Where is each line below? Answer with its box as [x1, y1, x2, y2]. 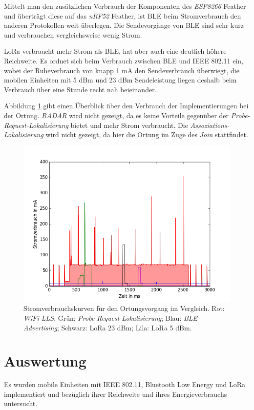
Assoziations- [190, 120, 230, 130]
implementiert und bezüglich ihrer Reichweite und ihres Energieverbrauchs [4, 389, 227, 399]
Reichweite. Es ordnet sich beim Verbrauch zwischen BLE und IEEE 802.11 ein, [4, 55, 243, 65]
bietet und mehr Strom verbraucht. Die [70, 120, 188, 130]
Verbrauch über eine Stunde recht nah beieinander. [4, 84, 157, 94]
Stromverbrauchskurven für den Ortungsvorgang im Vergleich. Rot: [23, 303, 225, 313]
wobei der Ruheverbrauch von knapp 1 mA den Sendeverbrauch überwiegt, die [4, 65, 239, 75]
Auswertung [4, 351, 86, 371]
